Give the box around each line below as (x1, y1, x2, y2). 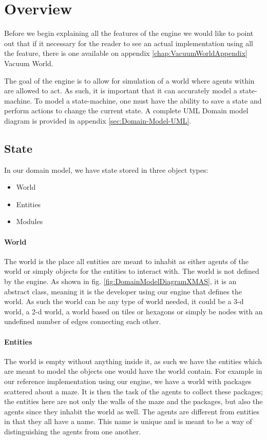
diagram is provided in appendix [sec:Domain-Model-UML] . (4, 115, 192, 126)
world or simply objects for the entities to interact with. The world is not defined (4, 266, 259, 276)
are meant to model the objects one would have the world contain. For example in (4, 366, 262, 376)
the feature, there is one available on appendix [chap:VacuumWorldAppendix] (4, 48, 247, 58)
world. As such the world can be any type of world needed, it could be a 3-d (4, 296, 244, 307)
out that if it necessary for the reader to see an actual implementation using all (4, 37, 254, 48)
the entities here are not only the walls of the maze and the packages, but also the (4, 396, 263, 407)
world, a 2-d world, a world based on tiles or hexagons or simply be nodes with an (4, 306, 263, 316)
